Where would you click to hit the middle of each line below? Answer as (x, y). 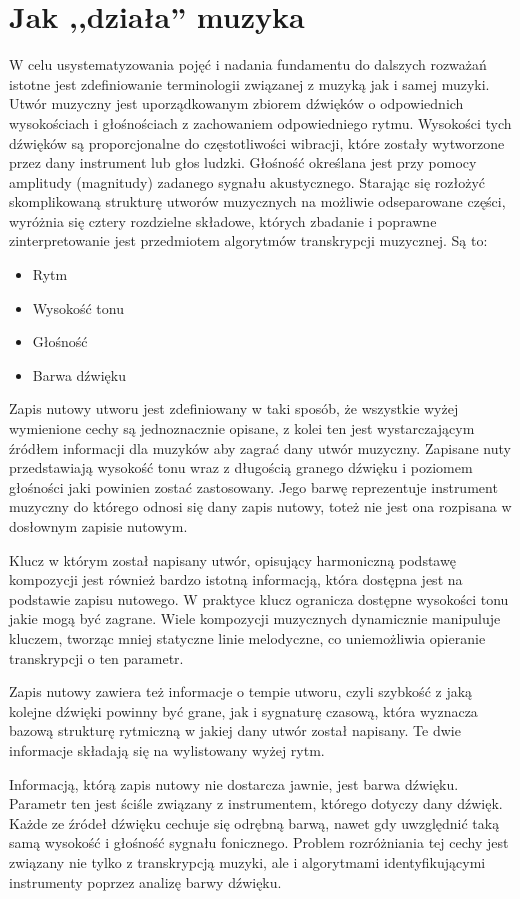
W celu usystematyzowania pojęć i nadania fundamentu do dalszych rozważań (248, 64)
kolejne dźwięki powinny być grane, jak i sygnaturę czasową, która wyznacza (243, 710)
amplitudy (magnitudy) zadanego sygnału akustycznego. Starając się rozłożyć (247, 181)
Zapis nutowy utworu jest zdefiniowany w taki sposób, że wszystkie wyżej (234, 408)
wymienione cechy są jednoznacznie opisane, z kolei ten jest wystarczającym (242, 428)
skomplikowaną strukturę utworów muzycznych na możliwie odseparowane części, (257, 201)
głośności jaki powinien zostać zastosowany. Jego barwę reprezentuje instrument (253, 486)
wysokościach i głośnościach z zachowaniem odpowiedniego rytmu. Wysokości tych (260, 122)
